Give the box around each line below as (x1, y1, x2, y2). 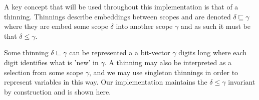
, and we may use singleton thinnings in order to (89, 67, 238, 77)
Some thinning (4, 47, 49, 58)
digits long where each (178, 47, 247, 58)
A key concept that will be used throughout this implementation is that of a (4, 1, 238, 11)
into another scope (116, 21, 173, 31)
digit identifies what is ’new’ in (4, 57, 99, 67)
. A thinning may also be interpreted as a (104, 57, 232, 67)
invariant (228, 77, 255, 87)
